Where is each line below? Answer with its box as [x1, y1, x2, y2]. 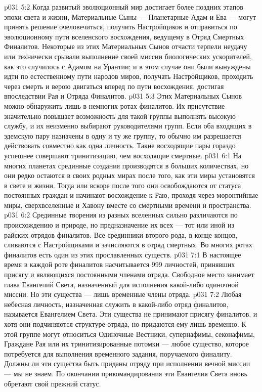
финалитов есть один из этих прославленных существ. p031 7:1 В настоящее [4, 249, 241, 259]
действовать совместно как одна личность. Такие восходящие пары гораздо [4, 140, 236, 151]
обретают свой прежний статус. [4, 378, 101, 388]
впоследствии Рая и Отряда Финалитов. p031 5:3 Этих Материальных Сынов [4, 91, 242, 101]
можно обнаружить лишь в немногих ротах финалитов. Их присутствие [4, 100, 225, 111]
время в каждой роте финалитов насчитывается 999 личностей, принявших [4, 259, 235, 270]
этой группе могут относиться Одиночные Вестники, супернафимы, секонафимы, [4, 328, 255, 339]
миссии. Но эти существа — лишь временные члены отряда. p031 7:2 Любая [4, 289, 242, 299]
